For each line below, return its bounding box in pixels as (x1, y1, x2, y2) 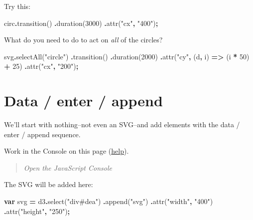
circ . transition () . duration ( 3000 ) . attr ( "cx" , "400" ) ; (4, 17, 158, 28)
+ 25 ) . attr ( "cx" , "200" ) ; (4, 61, 79, 71)
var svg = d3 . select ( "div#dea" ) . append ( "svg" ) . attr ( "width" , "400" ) (4, 196, 213, 207)
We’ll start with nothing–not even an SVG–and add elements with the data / (4, 119, 240, 130)
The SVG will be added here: (4, 179, 93, 190)
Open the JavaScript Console (23, 162, 112, 173)
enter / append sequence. (4, 129, 81, 139)
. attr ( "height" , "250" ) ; (4, 206, 70, 216)
